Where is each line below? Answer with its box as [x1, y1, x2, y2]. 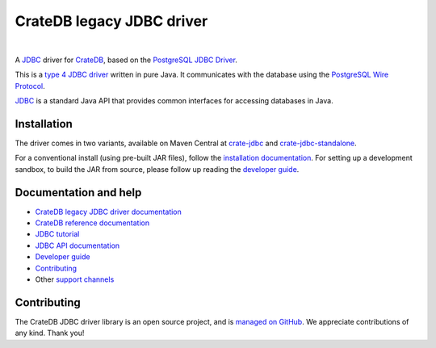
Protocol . [15, 81, 46, 90]
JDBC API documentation [35, 241, 120, 250]
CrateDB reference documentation [35, 218, 149, 228]
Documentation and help [15, 186, 142, 199]
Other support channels [35, 275, 115, 284]
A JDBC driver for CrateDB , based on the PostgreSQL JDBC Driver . [15, 55, 238, 65]
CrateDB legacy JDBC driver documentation [35, 207, 182, 216]
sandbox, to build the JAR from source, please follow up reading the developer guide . [15, 164, 300, 174]
